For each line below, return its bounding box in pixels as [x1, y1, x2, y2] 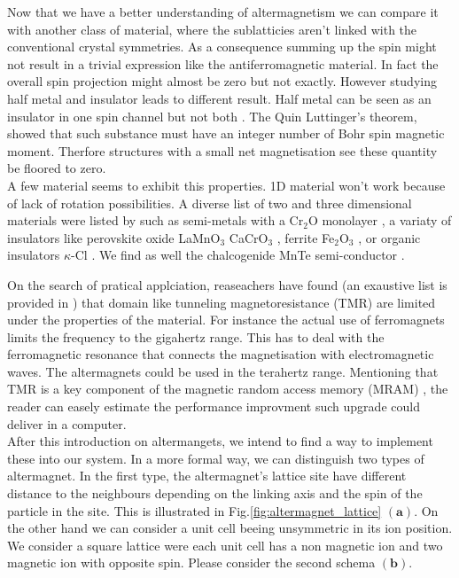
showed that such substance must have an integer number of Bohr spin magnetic [7, 124, 445, 143]
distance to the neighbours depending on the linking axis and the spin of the [7, 484, 423, 503]
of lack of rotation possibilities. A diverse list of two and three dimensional [7, 193, 412, 212]
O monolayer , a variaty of [307, 211, 452, 230]
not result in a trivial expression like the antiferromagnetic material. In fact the [7, 54, 439, 73]
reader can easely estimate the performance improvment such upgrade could [7, 397, 420, 416]
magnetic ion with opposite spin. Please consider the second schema [7, 553, 376, 572]
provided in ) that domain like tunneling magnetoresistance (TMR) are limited [7, 293, 436, 311]
